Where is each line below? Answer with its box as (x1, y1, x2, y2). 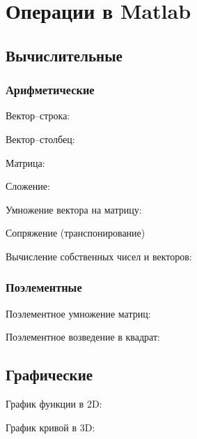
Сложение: (6, 179, 50, 193)
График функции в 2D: (6, 396, 102, 411)
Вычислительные (6, 44, 123, 66)
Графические (6, 364, 93, 385)
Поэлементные (6, 278, 82, 296)
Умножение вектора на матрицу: (6, 202, 142, 216)
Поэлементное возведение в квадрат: (6, 329, 160, 344)
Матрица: (6, 155, 45, 170)
